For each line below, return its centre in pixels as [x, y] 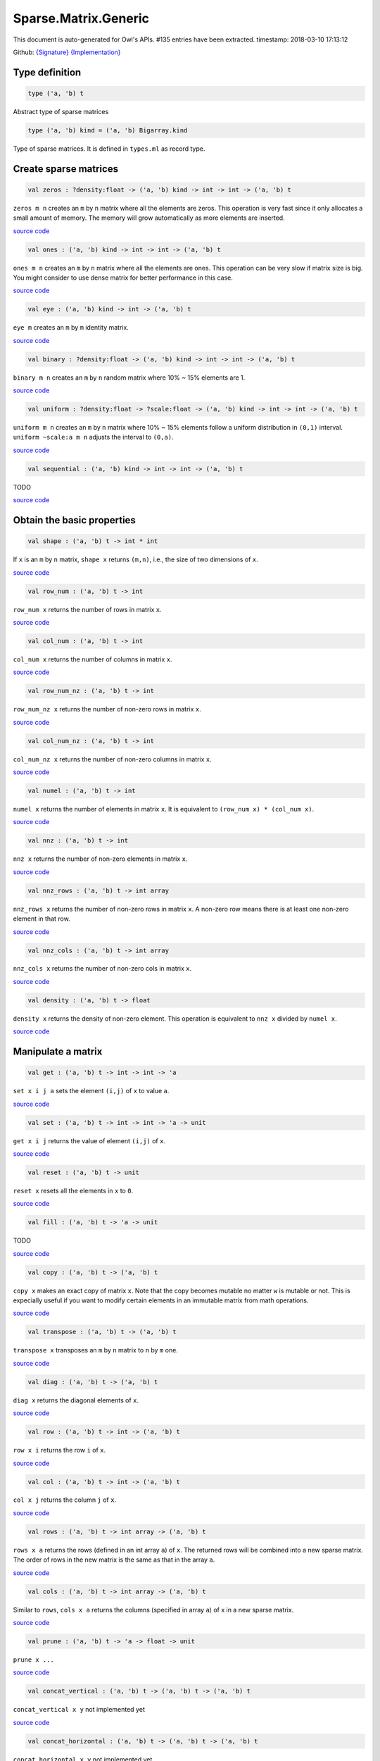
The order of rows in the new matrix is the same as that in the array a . [114, 1560]
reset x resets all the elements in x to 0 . [73, 1190]
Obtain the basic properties [75, 520]
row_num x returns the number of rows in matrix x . [87, 609]
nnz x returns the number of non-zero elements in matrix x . [100, 859]
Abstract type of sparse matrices [61, 111]
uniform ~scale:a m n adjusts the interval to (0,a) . [93, 437]
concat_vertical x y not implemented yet [79, 1710]
